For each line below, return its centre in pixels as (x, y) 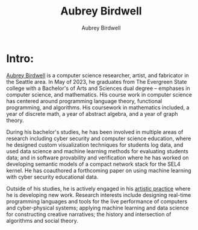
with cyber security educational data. (52, 177)
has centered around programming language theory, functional (84, 101)
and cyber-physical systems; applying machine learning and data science (97, 208)
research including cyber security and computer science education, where (99, 138)
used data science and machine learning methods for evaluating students (97, 151)
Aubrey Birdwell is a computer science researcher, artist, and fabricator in (98, 75)
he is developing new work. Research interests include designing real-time (99, 195)
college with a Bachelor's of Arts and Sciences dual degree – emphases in (98, 88)
